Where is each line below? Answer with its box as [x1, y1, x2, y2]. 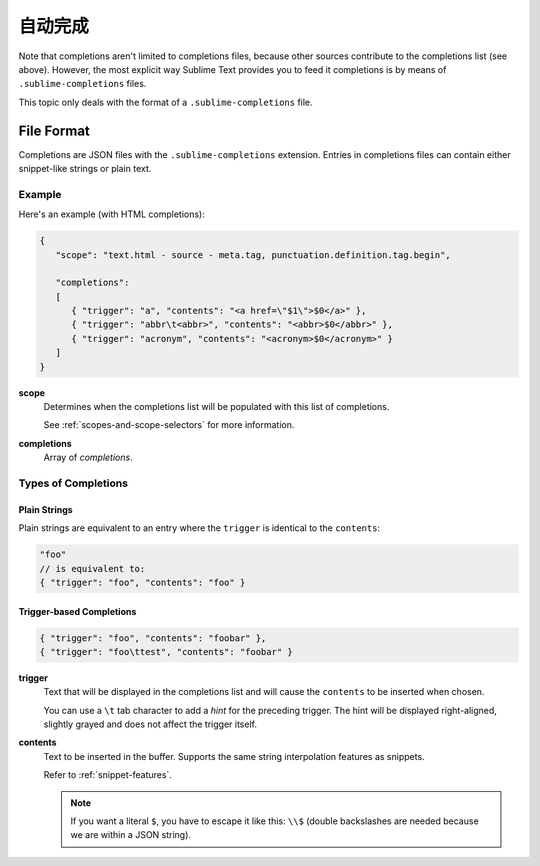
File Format [18, 122, 90, 139]
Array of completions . [43, 451, 134, 464]
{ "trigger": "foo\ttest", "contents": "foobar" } [39, 646, 294, 657]
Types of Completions [18, 476, 129, 490]
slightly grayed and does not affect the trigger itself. [43, 718, 257, 730]
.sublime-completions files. [18, 78, 147, 90]
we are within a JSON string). [70, 829, 192, 841]
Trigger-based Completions [18, 605, 137, 617]
